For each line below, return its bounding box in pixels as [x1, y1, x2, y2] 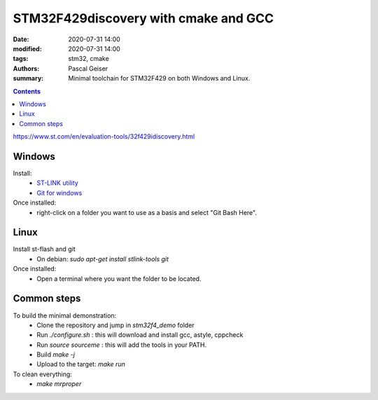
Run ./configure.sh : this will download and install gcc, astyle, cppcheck [36, 331, 244, 339]
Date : [13, 35, 29, 43]
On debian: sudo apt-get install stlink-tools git [36, 254, 169, 263]
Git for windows [36, 188, 83, 197]
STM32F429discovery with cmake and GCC [13, 11, 274, 26]
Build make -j [36, 350, 75, 359]
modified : [13, 44, 42, 53]
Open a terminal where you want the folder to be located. [36, 274, 202, 283]
